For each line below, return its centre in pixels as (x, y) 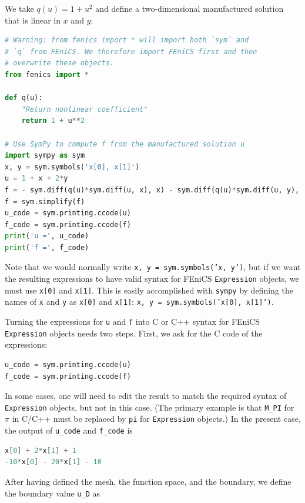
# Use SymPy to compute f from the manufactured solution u (125, 144)
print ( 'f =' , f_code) (47, 247)
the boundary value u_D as (53, 493)
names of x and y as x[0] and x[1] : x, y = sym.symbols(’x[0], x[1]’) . (139, 302)
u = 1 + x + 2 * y (36, 179)
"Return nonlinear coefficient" (85, 109)
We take (19, 8)
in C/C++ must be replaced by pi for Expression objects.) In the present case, (156, 419)
